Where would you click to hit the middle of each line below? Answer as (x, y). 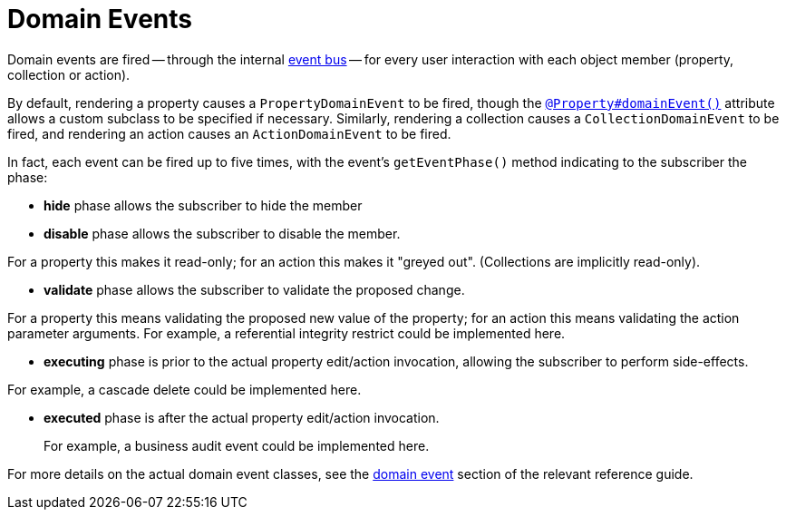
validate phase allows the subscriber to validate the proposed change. (254, 289)
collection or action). (69, 74)
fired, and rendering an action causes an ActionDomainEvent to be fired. (229, 133)
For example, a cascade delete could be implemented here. (184, 389)
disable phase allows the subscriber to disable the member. (222, 233)
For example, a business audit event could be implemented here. (237, 445)
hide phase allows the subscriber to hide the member (203, 205)
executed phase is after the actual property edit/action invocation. (242, 417)
